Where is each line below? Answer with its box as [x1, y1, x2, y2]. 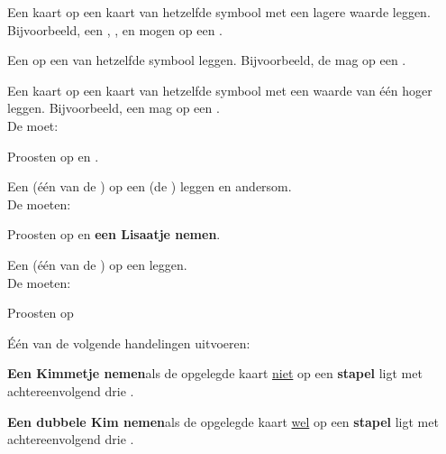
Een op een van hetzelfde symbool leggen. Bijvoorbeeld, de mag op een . [7, 51, 406, 69]
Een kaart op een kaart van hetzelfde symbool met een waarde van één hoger [7, 80, 432, 99]
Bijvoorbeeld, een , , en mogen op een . [7, 20, 223, 39]
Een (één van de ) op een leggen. [7, 255, 187, 273]
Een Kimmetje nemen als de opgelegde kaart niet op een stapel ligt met [7, 364, 423, 383]
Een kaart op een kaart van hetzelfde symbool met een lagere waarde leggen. [7, 3, 431, 21]
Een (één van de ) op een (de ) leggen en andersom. [7, 177, 292, 196]
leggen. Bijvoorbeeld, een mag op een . [7, 98, 220, 117]
